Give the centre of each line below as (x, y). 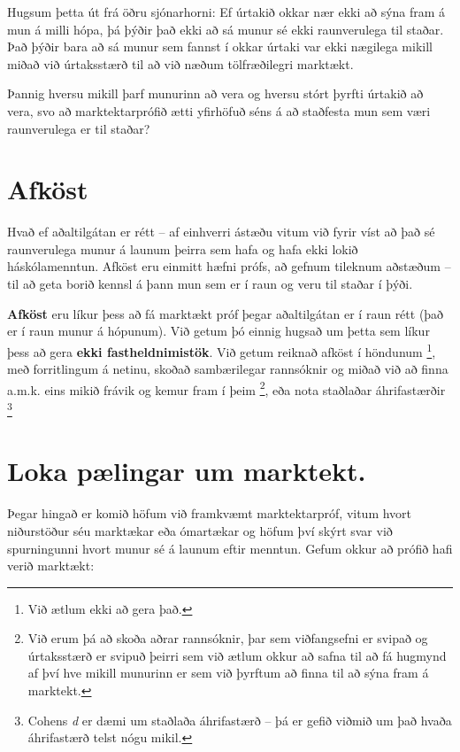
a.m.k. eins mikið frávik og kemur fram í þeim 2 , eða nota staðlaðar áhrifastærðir (226, 388)
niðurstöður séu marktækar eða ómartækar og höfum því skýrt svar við (200, 530)
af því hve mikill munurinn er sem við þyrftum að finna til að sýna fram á (228, 673)
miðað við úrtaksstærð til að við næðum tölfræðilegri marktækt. (180, 63)
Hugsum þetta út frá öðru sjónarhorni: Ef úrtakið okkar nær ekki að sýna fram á (226, 12)
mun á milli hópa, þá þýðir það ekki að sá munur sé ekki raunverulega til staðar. (226, 29)
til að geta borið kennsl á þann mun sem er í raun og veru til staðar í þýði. (210, 284)
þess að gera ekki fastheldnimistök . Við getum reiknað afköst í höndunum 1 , (222, 350)
